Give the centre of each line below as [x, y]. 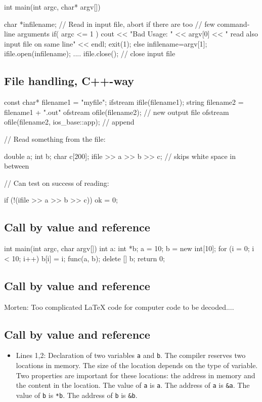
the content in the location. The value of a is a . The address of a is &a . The [133, 385]
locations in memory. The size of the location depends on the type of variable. [137, 365]
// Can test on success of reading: [57, 183]
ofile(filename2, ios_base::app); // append [69, 122]
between [17, 166]
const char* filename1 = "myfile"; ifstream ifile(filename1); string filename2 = [124, 102]
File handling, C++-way [69, 81]
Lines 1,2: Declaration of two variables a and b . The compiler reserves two [131, 355]
